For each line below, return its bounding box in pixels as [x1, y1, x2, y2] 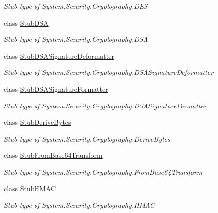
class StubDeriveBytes [4, 117, 71, 127]
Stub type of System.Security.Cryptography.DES [4, 1, 148, 11]
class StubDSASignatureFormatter [4, 83, 108, 94]
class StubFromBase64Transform [4, 150, 103, 160]
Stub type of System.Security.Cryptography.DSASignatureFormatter [4, 100, 207, 110]
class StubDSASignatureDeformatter [4, 50, 114, 61]
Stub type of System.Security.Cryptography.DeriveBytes [4, 133, 170, 143]
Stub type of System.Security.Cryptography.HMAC [4, 200, 155, 210]
